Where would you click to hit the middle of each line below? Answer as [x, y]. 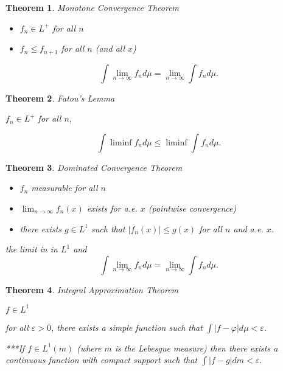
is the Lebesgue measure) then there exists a [196, 348]
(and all [110, 48]
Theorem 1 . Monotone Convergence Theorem [93, 7]
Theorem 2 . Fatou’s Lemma [60, 98]
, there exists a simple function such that [127, 327]
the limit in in [32, 249]
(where [89, 348]
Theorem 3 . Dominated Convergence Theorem [94, 167]
